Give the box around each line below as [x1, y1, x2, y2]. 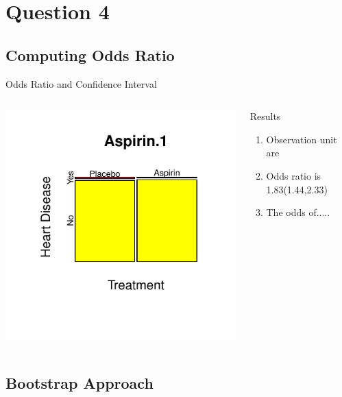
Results [249, 109, 281, 123]
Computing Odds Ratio [5, 44, 175, 65]
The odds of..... [266, 205, 330, 219]
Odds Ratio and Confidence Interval [5, 76, 157, 91]
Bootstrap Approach [5, 372, 154, 393]
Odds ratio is [266, 168, 321, 182]
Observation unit [266, 132, 337, 146]
